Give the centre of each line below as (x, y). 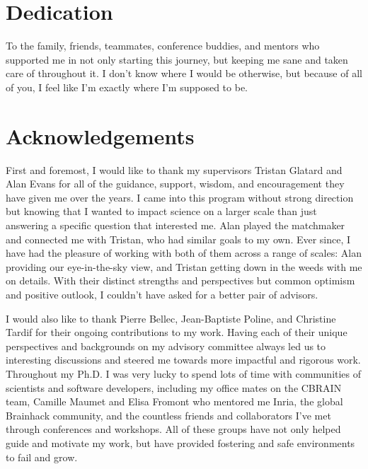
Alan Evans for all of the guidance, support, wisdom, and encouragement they (175, 184)
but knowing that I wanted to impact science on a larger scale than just (161, 211)
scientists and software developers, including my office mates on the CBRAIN (174, 387)
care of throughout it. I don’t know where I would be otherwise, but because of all (184, 73)
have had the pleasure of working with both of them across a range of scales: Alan (184, 253)
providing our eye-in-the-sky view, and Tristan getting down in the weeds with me (184, 266)
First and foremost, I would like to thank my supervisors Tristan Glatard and (174, 169)
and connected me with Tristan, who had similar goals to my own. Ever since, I (178, 239)
